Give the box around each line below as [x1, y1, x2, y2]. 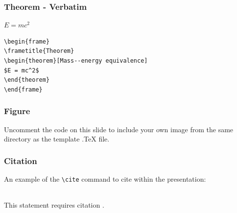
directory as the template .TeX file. [4, 134, 110, 144]
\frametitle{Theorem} [4, 47, 74, 55]
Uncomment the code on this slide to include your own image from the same [4, 124, 234, 134]
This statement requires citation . [4, 200, 104, 210]
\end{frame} [4, 86, 43, 93]
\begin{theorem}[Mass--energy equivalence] [4, 57, 148, 64]
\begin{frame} [4, 38, 50, 45]
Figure [4, 105, 30, 117]
